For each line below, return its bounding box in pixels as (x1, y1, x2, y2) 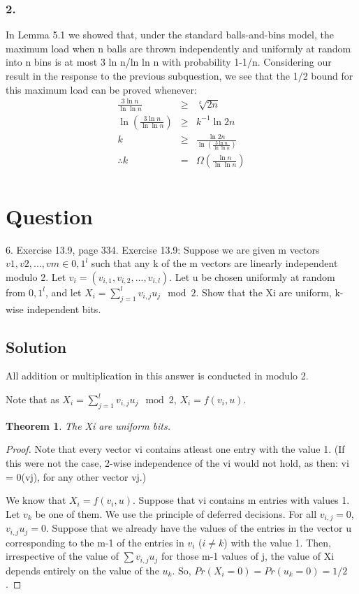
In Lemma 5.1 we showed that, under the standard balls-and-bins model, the (6, 27, 334, 42)
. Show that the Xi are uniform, (196, 284, 332, 299)
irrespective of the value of (6, 549, 119, 563)
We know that (6, 493, 66, 507)
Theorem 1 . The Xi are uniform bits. (6, 418, 171, 433)
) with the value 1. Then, (224, 535, 331, 549)
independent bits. (27, 301, 101, 316)
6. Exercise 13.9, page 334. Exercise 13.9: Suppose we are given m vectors (6, 242, 320, 256)
